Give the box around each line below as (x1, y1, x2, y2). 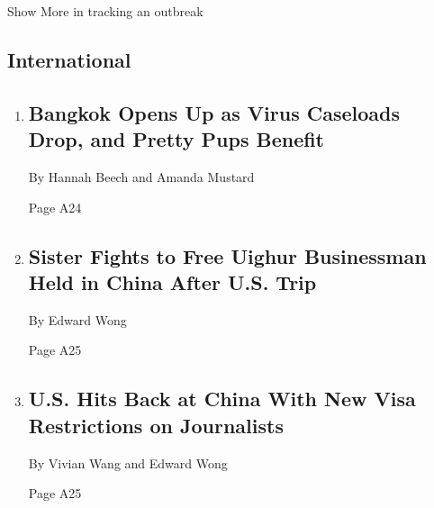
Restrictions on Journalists (28, 411, 284, 439)
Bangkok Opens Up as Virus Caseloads (28, 98, 400, 126)
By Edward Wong (28, 310, 127, 329)
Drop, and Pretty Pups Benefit (28, 125, 325, 153)
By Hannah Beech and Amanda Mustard (28, 167, 255, 186)
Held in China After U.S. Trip (28, 268, 317, 295)
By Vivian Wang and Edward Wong (28, 453, 228, 472)
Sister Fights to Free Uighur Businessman (28, 241, 427, 269)
